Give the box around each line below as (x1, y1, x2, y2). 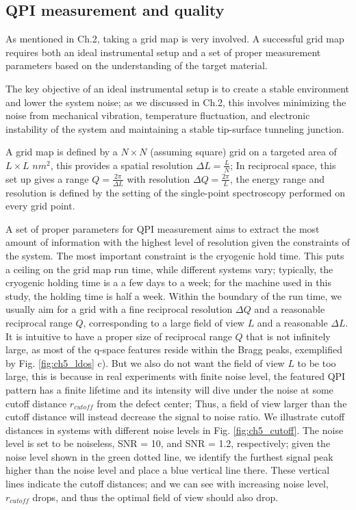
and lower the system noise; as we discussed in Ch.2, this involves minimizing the (5, 94, 346, 109)
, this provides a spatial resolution (50, 157, 193, 172)
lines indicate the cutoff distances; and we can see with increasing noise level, (5, 476, 329, 491)
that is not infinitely (246, 329, 331, 343)
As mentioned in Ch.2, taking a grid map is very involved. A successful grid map (5, 31, 344, 46)
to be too (297, 355, 336, 370)
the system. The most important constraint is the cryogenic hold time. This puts (5, 248, 344, 262)
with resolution (127, 171, 190, 186)
